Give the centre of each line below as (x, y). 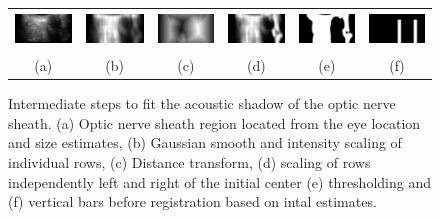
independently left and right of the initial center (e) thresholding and (219, 181)
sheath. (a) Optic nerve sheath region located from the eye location (214, 122)
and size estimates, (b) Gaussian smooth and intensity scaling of (205, 142)
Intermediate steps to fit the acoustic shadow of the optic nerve (202, 103)
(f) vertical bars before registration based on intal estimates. (192, 201)
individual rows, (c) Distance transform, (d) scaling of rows (189, 161)
